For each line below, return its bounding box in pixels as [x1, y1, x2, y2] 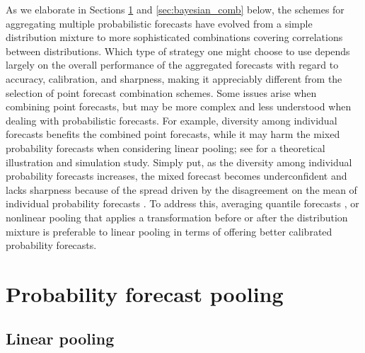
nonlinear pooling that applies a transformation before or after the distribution [6, 209, 348, 224]
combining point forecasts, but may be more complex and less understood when [6, 99, 352, 114]
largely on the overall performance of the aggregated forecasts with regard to [6, 57, 339, 72]
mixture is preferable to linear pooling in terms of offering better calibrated [6, 224, 332, 238]
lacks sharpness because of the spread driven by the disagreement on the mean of [6, 182, 357, 197]
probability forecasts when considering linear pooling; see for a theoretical [6, 140, 325, 155]
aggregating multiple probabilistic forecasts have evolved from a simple [6, 16, 313, 30]
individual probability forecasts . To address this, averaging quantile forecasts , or [6, 196, 359, 211]
